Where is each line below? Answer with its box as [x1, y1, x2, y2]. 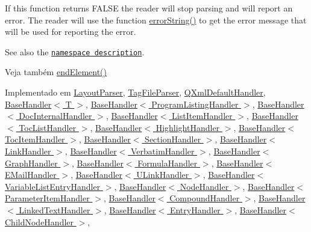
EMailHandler [5, 168, 57, 181]
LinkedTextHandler [19, 203, 90, 216]
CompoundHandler [169, 192, 240, 204]
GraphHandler [5, 156, 58, 169]
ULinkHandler [136, 168, 189, 181]
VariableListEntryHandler [5, 180, 101, 192]
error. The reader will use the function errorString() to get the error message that [5, 13, 307, 26]
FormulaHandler [137, 156, 198, 169]
